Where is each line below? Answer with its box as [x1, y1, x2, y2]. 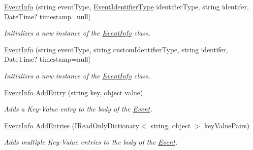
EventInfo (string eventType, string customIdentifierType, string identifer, [4, 44, 228, 54]
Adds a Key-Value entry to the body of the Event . [4, 104, 153, 114]
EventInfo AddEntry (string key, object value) [4, 87, 143, 97]
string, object [151, 120, 191, 130]
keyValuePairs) [204, 120, 250, 130]
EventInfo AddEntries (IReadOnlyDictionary [4, 120, 139, 130]
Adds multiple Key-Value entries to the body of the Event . [4, 137, 178, 147]
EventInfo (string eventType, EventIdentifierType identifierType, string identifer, [4, 1, 249, 11]
